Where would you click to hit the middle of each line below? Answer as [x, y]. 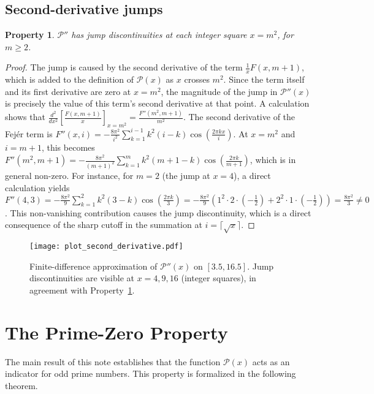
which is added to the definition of [70, 79]
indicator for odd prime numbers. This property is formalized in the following [151, 373]
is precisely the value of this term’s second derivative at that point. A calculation [157, 103]
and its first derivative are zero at [68, 91]
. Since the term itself [264, 79]
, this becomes [68, 147]
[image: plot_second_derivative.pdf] [106, 246]
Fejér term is [29, 133]
